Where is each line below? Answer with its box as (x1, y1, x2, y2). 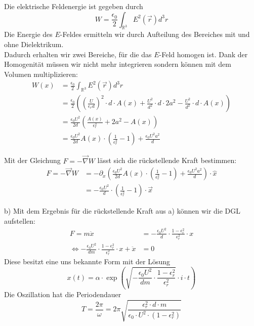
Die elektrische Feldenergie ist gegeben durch (4, 1, 143, 11)
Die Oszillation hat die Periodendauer (4, 289, 121, 299)
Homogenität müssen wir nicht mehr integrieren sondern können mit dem (4, 59, 231, 69)
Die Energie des (4, 29, 53, 39)
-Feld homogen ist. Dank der (159, 49, 248, 59)
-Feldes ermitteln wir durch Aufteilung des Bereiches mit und (60, 29, 250, 39)
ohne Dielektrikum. (4, 38, 64, 49)
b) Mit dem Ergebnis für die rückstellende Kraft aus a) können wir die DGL (4, 206, 241, 216)
